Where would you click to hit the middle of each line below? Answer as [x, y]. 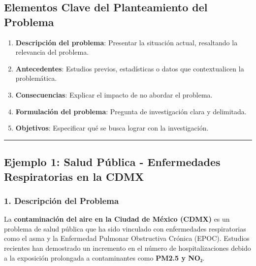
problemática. [36, 78]
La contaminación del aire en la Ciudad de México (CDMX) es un [117, 219]
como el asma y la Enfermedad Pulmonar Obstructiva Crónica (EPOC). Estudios [127, 238]
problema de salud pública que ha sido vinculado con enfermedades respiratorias [125, 228]
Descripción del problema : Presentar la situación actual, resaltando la [127, 42]
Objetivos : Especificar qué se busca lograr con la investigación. [112, 128]
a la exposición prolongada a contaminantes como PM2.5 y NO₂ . [104, 257]
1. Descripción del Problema [62, 200]
